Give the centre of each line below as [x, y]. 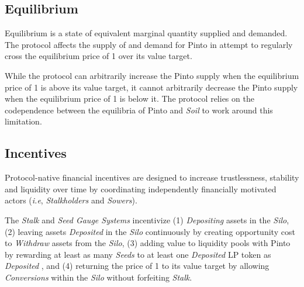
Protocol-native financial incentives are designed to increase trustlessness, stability [152, 177]
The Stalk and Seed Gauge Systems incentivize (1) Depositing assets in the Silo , [147, 219]
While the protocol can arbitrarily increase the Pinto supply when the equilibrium [152, 75]
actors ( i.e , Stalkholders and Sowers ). [71, 200]
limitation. [23, 121]
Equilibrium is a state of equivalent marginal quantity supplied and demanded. [146, 33]
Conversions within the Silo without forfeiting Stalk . [99, 277]
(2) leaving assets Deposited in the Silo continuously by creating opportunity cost [150, 231]
